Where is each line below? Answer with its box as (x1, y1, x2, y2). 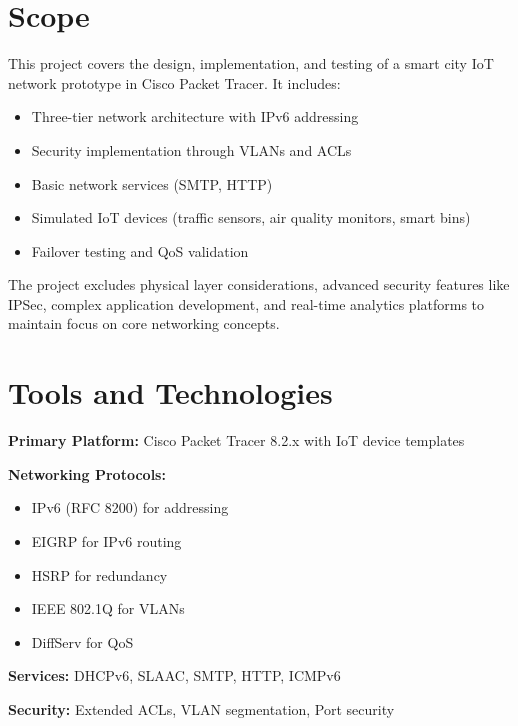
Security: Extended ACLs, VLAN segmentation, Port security (8, 698, 395, 719)
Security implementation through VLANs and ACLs (31, 139, 352, 160)
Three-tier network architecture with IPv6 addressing (31, 106, 359, 127)
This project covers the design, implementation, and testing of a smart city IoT (8, 53, 494, 74)
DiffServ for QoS (31, 631, 134, 652)
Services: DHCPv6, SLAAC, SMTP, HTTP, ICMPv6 (8, 665, 341, 686)
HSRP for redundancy (31, 564, 168, 585)
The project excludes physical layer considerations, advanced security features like (8, 274, 510, 295)
